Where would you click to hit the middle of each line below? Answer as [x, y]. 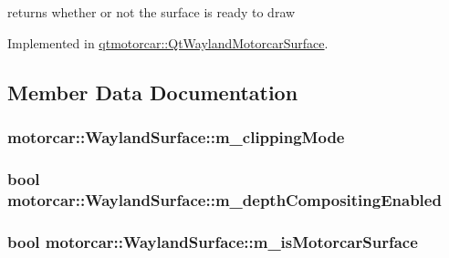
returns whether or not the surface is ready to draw [151, 12]
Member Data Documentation [153, 92]
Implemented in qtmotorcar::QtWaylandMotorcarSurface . [168, 42]
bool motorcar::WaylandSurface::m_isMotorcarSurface [213, 241]
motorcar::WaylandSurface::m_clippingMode [176, 136]
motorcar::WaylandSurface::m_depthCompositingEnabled [224, 199]
